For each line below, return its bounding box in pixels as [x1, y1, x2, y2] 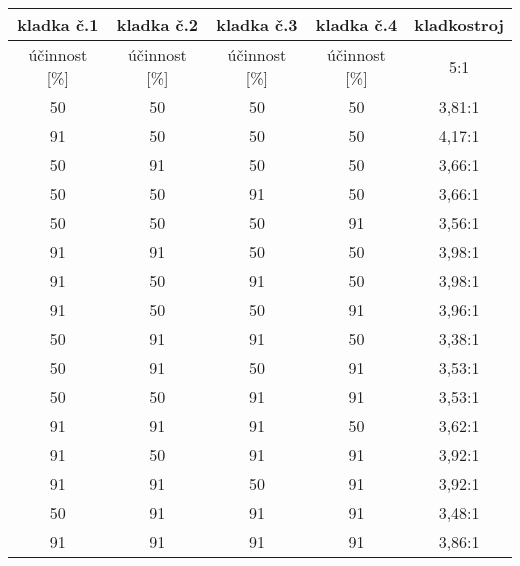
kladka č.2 [116, 13, 198, 36]
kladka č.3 [216, 13, 298, 36]
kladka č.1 [17, 13, 99, 36]
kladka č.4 [315, 13, 398, 36]
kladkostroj [414, 13, 504, 36]
